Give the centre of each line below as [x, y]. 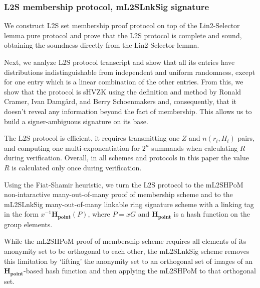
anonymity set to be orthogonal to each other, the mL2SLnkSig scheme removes [127, 251]
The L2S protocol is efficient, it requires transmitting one [92, 138]
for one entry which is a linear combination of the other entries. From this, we [124, 82]
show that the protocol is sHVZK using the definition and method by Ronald [123, 91]
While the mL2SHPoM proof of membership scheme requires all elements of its [125, 241]
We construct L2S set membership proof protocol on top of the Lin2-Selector [122, 25]
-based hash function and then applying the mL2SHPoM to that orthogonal [140, 271]
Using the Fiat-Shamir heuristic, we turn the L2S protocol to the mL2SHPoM [124, 184]
